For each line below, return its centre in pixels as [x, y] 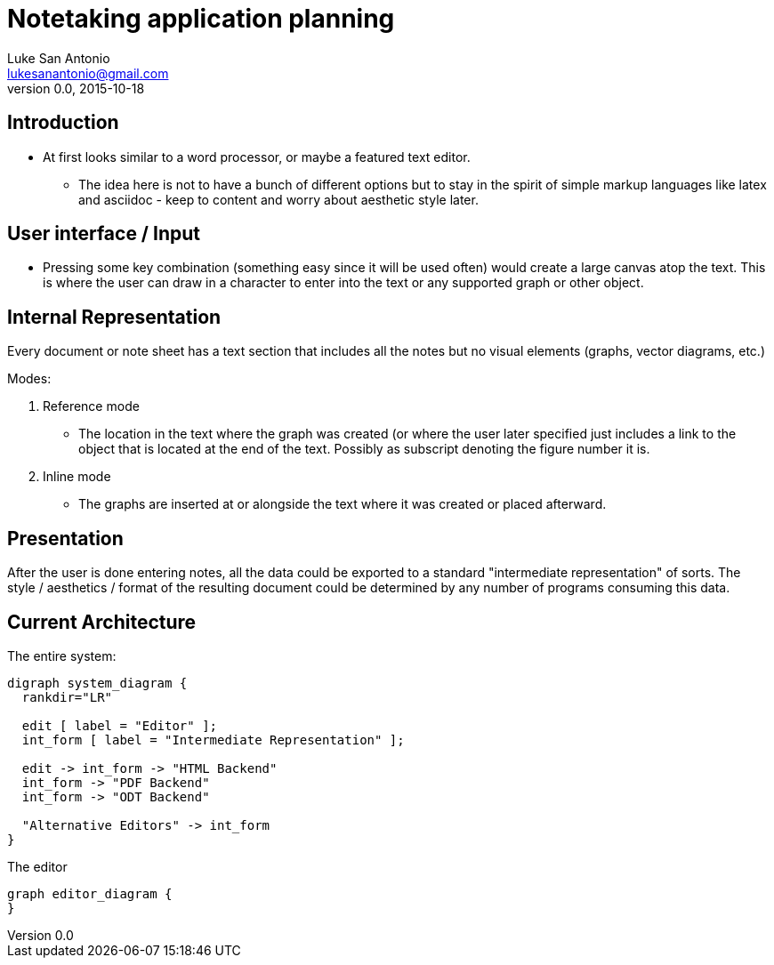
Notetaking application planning [201, 19]
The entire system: [62, 655]
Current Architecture [102, 622]
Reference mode [91, 406]
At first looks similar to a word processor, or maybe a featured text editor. [257, 157]
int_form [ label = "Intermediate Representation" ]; [213, 740]
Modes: [29, 379]
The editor [37, 866]
